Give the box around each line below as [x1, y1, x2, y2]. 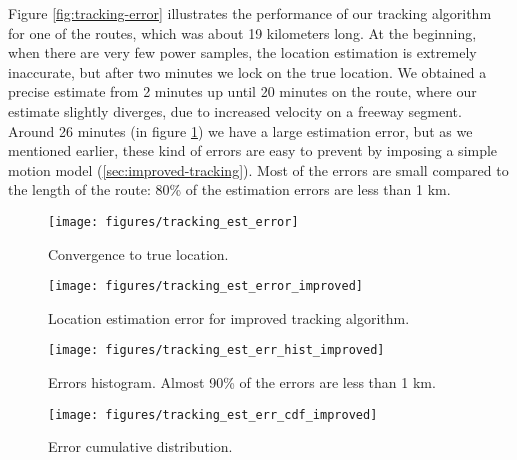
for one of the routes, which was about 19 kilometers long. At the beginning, [8, 22, 477, 43]
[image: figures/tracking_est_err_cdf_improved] [48, 407, 378, 422]
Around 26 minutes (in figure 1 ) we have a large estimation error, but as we [8, 120, 473, 141]
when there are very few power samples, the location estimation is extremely [8, 42, 477, 63]
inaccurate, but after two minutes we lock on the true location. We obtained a [8, 61, 487, 82]
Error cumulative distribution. [48, 436, 233, 457]
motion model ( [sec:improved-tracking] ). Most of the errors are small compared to [8, 159, 509, 180]
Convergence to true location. [48, 243, 229, 264]
